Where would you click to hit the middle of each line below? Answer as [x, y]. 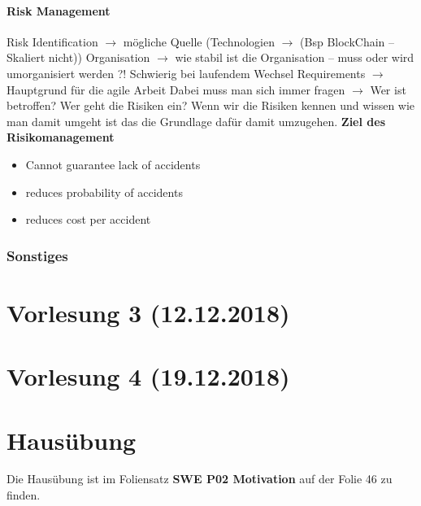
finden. [24, 495]
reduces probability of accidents [104, 192]
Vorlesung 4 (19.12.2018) [148, 376]
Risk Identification [52, 41]
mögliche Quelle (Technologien [199, 41]
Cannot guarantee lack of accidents [113, 164]
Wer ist [388, 89]
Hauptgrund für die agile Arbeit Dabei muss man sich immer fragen [176, 89]
